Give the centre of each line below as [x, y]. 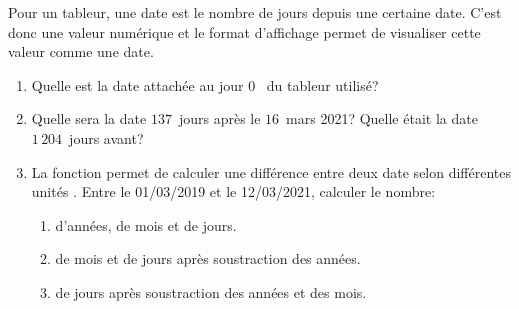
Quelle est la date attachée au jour [137, 84]
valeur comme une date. [81, 51]
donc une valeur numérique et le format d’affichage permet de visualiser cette [244, 31]
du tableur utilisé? [322, 84]
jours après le [219, 118]
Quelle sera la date [89, 118]
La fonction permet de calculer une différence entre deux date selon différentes [271, 171]
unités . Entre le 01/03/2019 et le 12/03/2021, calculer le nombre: [233, 191]
